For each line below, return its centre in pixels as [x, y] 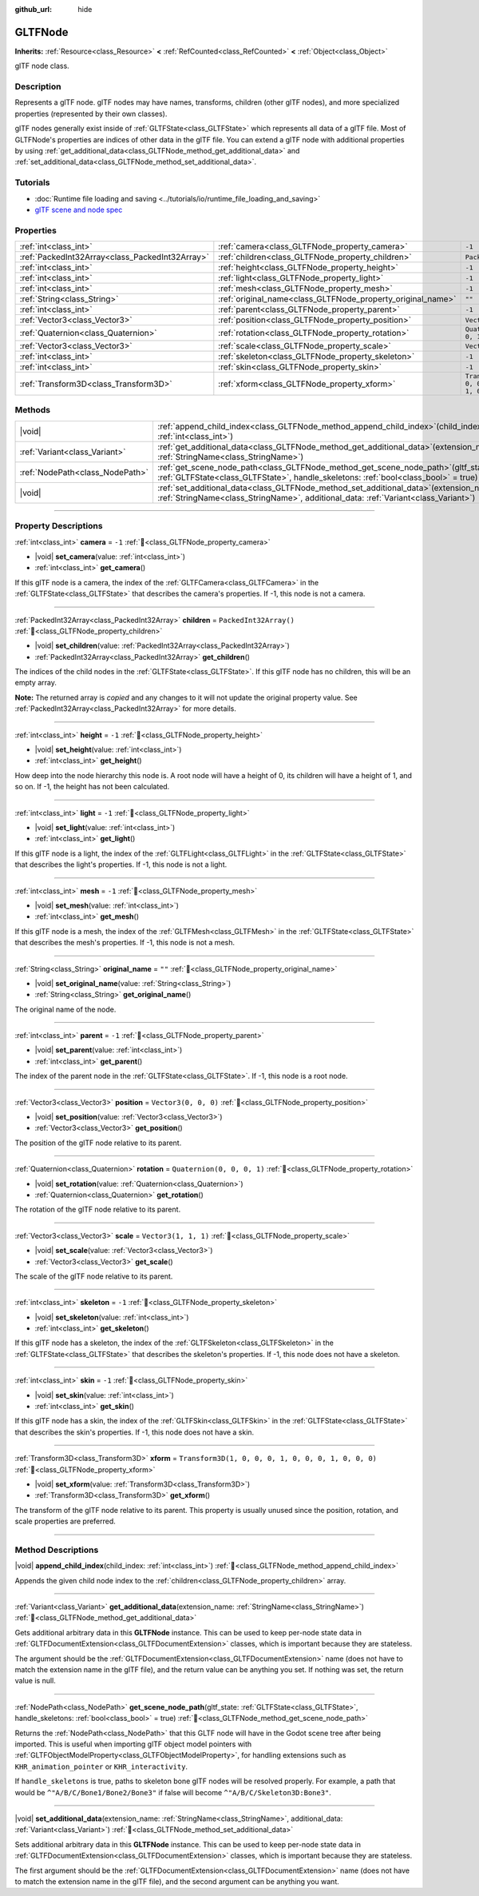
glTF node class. [42, 66]
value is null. [35, 1681]
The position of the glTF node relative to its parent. [98, 1143]
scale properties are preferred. [65, 1521]
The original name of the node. [65, 1009]
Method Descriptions [57, 1550]
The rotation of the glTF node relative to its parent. [98, 1209]
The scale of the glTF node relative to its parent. [94, 1276]
